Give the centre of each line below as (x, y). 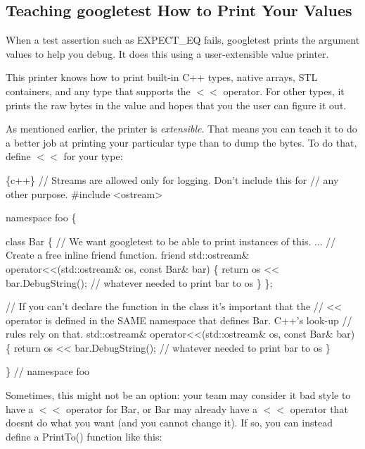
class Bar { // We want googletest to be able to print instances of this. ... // (171, 241)
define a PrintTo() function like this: (84, 436)
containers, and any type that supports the (98, 91)
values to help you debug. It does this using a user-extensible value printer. (167, 53)
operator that (319, 408)
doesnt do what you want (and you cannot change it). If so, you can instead (169, 423)
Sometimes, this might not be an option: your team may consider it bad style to (178, 395)
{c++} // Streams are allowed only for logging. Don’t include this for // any (172, 179)
